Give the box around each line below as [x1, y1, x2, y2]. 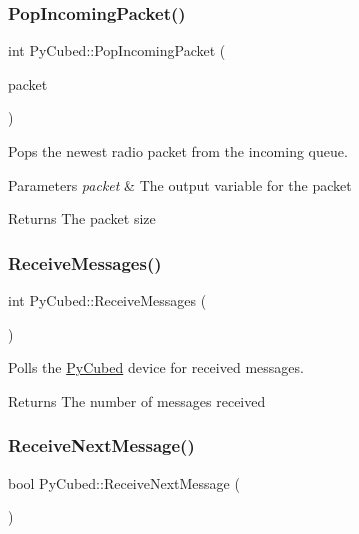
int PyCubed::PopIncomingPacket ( [8, 40, 226, 61]
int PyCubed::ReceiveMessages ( [8, 290, 207, 310]
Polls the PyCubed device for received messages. [8, 357, 304, 378]
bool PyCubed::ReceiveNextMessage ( [8, 472, 240, 493]
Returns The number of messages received [8, 390, 266, 411]
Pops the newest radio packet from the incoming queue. [8, 141, 348, 161]
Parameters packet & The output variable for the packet [8, 174, 352, 195]
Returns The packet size [8, 208, 156, 229]
